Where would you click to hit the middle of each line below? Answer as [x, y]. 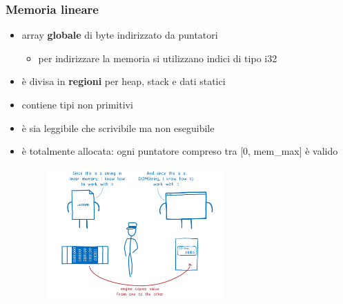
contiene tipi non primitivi [77, 104]
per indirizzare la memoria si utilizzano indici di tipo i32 [158, 58]
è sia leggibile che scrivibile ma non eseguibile [118, 127]
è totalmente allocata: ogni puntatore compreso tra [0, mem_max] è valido [180, 151]
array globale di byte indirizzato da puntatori [120, 35]
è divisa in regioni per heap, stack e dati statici [124, 81]
